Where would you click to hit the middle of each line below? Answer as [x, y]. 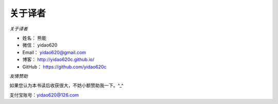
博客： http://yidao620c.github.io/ [58, 59]
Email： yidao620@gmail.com [54, 52]
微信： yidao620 [40, 45]
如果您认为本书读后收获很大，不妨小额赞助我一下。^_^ [66, 86]
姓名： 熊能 [34, 38]
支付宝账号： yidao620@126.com [44, 95]
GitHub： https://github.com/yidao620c [64, 67]
